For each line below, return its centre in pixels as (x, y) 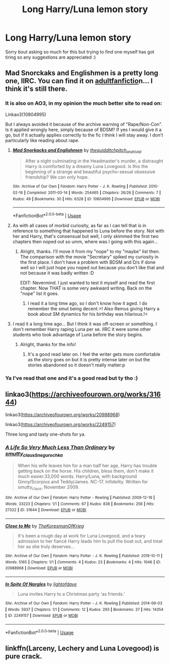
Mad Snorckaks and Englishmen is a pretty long (82, 73)
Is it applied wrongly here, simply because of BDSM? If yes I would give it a (83, 130)
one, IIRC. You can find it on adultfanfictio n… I (79, 81)
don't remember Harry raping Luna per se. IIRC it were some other (82, 329)
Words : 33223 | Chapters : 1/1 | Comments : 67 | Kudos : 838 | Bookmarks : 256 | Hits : (80, 504)
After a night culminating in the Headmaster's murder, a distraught (94, 161)
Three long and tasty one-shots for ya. (46, 434)
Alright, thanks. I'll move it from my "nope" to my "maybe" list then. (90, 252)
